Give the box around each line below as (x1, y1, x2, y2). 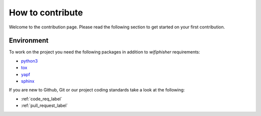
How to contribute (9, 7, 83, 18)
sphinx (21, 78, 35, 84)
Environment (9, 37, 49, 45)
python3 (21, 58, 38, 64)
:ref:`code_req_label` (21, 96, 62, 102)
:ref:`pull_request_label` (21, 103, 68, 108)
